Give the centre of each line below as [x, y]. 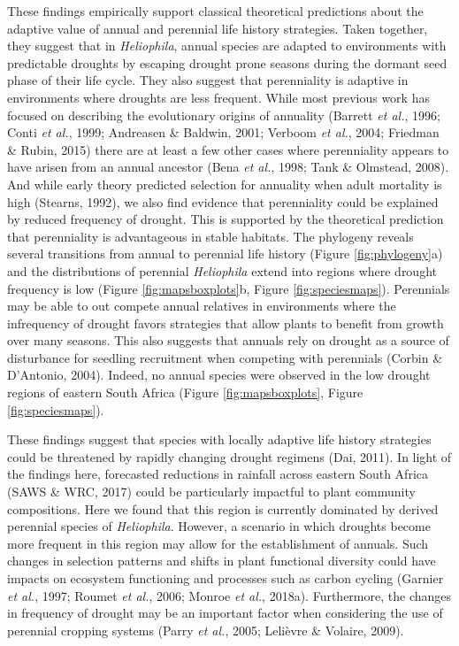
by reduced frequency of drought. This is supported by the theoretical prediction [226, 219]
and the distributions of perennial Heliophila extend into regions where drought [222, 270]
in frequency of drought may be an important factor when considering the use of [225, 613]
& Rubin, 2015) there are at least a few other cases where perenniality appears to [228, 149]
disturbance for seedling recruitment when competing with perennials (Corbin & [225, 357]
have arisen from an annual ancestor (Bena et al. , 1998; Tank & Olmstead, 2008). [228, 167]
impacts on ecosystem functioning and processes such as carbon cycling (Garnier [226, 578]
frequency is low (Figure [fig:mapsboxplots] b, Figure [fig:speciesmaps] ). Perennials [229, 288]
